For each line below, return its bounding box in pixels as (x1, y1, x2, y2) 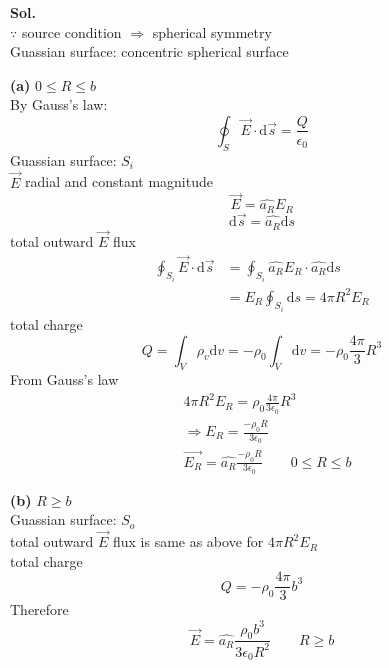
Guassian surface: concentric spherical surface (10, 41, 289, 62)
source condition (21, 21, 122, 42)
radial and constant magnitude (25, 171, 213, 192)
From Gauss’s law (10, 369, 119, 390)
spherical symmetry (152, 21, 272, 42)
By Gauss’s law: (10, 94, 108, 115)
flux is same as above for (112, 531, 264, 552)
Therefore (10, 599, 69, 620)
